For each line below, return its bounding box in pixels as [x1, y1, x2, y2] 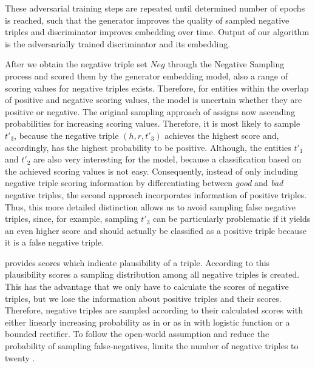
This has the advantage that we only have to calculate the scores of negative [5, 280, 289, 293]
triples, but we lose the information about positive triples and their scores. [5, 292, 282, 304]
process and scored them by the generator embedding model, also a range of [5, 69, 288, 82]
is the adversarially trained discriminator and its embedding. [5, 37, 231, 50]
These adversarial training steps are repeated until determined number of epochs [5, 2, 305, 14]
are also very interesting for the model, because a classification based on [33, 153, 302, 166]
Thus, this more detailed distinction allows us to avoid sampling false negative [5, 200, 296, 213]
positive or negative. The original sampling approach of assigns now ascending [5, 105, 296, 118]
